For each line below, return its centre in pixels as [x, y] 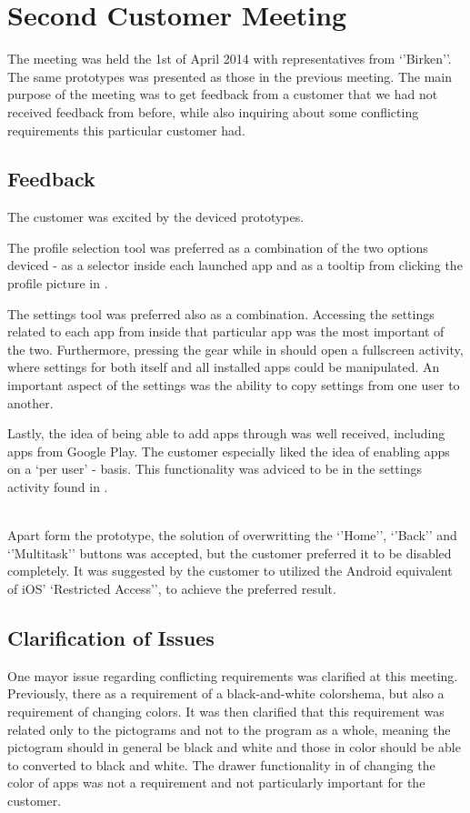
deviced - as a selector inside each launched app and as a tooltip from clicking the [235, 265]
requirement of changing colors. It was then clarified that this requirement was [226, 711]
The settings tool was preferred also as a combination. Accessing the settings [221, 313]
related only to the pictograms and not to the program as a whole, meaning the [229, 729]
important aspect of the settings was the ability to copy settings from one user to [234, 385]
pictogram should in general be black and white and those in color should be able [234, 747]
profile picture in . [58, 283]
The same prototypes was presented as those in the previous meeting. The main [230, 76]
